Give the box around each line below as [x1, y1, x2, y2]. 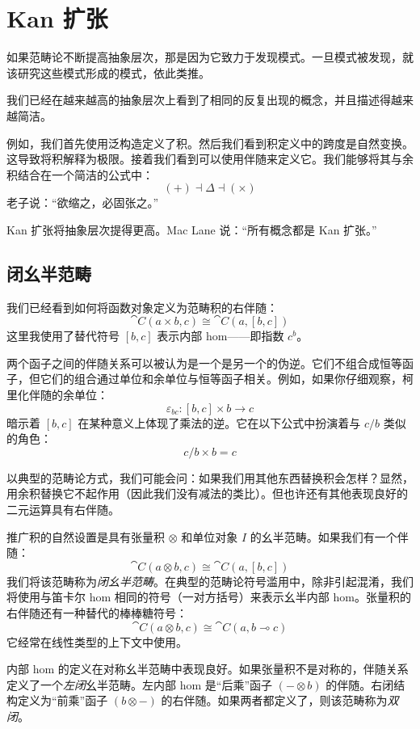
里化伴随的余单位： [6, 386, 108, 403]
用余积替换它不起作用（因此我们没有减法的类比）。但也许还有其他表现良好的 [6, 485, 408, 502]
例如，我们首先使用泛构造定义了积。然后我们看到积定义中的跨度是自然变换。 [6, 134, 414, 151]
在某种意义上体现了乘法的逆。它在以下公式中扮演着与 [78, 414, 361, 431]
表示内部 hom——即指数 [157, 327, 284, 344]
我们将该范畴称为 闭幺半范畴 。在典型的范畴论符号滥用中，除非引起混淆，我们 [6, 572, 414, 589]
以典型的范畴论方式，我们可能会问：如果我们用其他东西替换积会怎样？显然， [6, 469, 414, 486]
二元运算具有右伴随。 [6, 501, 120, 518]
